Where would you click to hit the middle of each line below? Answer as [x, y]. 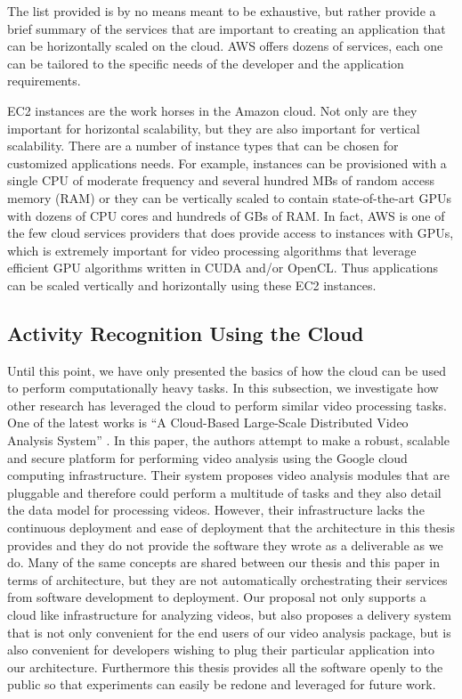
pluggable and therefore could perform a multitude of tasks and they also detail [224, 492]
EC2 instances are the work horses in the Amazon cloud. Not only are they [212, 110]
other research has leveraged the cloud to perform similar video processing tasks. [227, 405]
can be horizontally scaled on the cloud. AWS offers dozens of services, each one [225, 46]
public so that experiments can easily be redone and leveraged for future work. [222, 684]
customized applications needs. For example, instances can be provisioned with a [227, 163]
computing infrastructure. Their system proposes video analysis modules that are [229, 475]
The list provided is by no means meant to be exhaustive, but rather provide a [222, 11]
